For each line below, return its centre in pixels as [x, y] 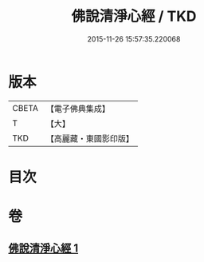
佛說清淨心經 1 [43, 248]
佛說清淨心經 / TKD [134, 16]
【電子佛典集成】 [78, 109]
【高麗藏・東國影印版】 [90, 138]
